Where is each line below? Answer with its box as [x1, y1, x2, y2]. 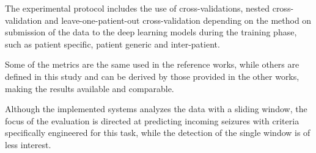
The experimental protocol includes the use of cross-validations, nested [5, 2, 270, 14]
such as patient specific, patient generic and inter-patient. [5, 37, 220, 50]
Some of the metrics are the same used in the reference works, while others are [5, 58, 299, 71]
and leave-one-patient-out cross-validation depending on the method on [44, 13, 312, 26]
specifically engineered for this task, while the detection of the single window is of [5, 126, 310, 139]
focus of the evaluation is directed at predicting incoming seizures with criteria [5, 114, 299, 127]
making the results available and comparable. [5, 82, 174, 94]
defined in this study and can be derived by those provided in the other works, [5, 69, 299, 82]
